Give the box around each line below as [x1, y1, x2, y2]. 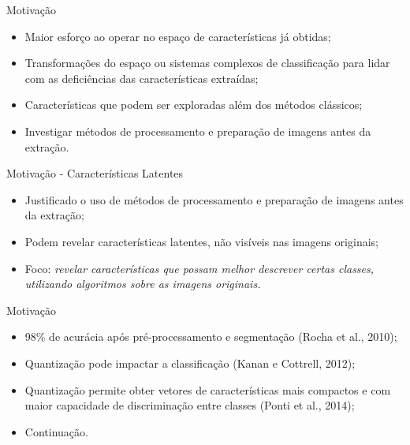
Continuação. [24, 423, 88, 439]
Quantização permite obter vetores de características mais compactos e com [24, 381, 391, 398]
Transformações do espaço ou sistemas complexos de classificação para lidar [24, 54, 390, 71]
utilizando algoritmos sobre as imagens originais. [24, 275, 261, 292]
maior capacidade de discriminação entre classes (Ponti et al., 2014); [24, 397, 355, 413]
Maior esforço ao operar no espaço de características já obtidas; [24, 28, 331, 44]
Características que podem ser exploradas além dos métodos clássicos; [24, 96, 363, 113]
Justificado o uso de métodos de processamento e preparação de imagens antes [24, 191, 404, 208]
